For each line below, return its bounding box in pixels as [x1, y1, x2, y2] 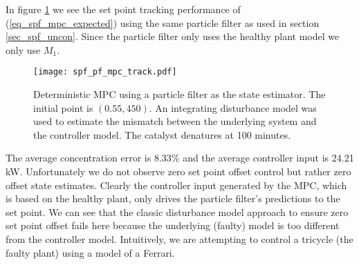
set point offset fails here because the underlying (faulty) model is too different [6, 218, 340, 233]
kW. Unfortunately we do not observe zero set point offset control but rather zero [6, 164, 351, 178]
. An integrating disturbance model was [149, 100, 317, 115]
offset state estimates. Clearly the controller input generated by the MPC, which [6, 177, 347, 192]
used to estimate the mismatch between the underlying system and [33, 114, 317, 128]
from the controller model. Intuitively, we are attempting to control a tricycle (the [6, 231, 353, 246]
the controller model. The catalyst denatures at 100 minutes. [33, 127, 291, 141]
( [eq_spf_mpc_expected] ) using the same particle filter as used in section [6, 15, 320, 30]
